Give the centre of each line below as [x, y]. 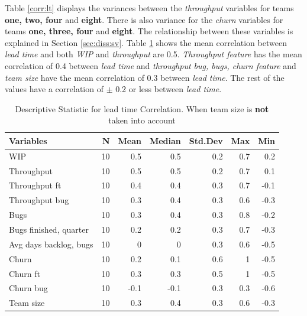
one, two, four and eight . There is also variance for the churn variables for [144, 19]
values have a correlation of [54, 89]
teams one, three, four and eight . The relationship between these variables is [149, 31]
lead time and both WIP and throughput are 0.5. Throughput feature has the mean [153, 54]
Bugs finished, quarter [49, 229]
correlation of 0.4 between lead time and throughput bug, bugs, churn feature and [151, 65]
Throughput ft [35, 185]
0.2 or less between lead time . [169, 89]
